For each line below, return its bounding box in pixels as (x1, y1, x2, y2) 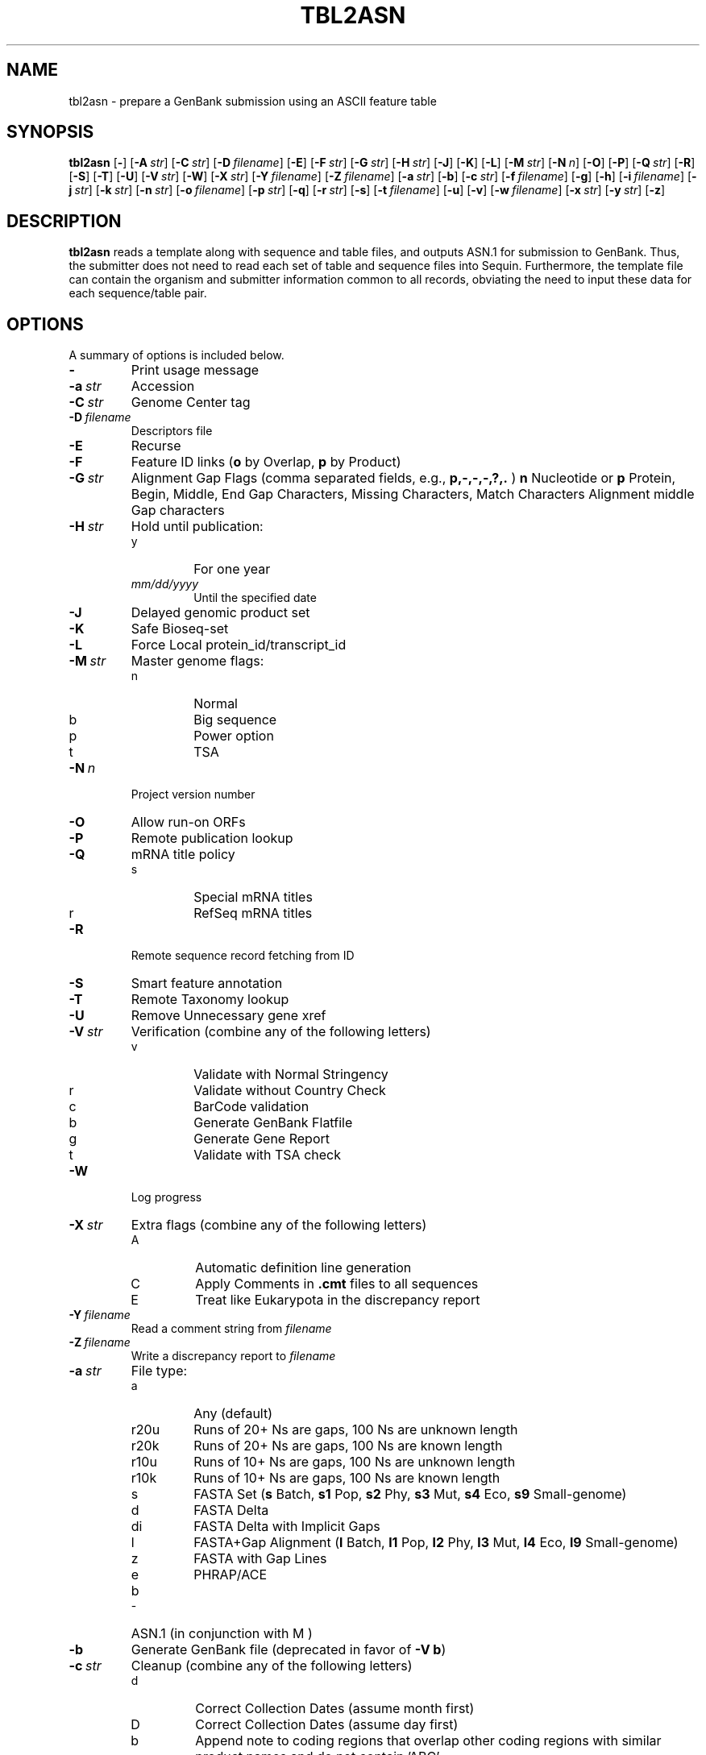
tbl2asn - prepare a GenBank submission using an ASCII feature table (69, 93, 437, 108)
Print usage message (131, 362, 260, 379)
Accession (131, 378, 195, 395)
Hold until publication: (131, 518, 264, 535)
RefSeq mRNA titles (193, 905, 313, 922)
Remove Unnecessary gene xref (131, 1007, 326, 1024)
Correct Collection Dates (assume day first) (195, 1716, 459, 1733)
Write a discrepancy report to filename (131, 1349, 336, 1363)
